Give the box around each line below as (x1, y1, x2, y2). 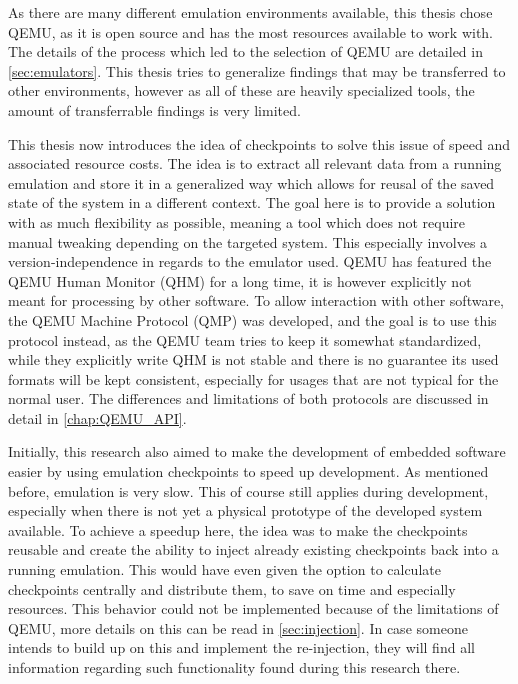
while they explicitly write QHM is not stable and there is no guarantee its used (8, 349, 499, 370)
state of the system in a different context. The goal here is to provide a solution (8, 192, 496, 213)
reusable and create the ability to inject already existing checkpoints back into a (8, 539, 499, 560)
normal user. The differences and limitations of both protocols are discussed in (8, 388, 489, 409)
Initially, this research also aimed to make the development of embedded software (8, 441, 506, 462)
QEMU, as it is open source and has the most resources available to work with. (8, 21, 494, 42)
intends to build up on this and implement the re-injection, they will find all (8, 637, 475, 658)
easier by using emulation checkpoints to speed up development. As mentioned (8, 461, 489, 482)
